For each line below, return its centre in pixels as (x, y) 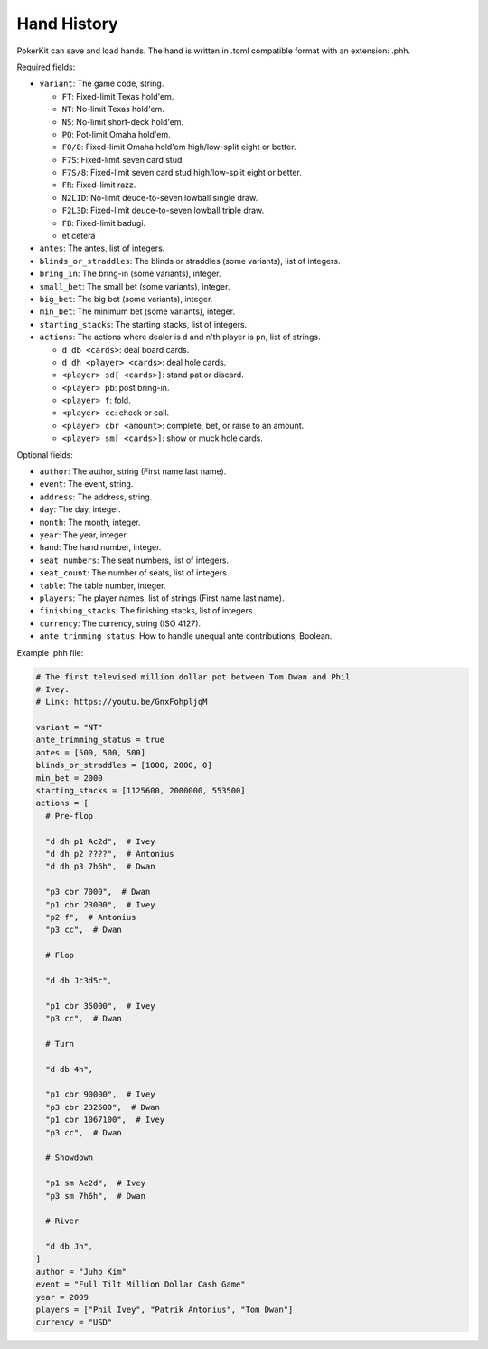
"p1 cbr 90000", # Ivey (100, 1094)
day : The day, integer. (80, 509)
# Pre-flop (70, 816)
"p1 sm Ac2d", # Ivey (96, 1183)
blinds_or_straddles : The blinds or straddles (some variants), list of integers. (190, 261)
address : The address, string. (96, 497)
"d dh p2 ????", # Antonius (110, 854)
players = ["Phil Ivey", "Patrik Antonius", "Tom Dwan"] (164, 1310)
